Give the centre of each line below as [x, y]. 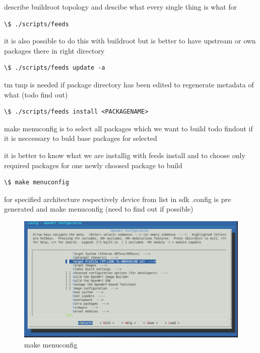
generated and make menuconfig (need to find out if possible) [99, 209]
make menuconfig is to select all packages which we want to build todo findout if [128, 128]
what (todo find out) [36, 94]
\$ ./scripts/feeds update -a [55, 68]
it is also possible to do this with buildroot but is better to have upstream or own [130, 41]
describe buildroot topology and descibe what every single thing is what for [121, 7]
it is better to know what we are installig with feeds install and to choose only [125, 155]
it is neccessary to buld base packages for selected [81, 138]
